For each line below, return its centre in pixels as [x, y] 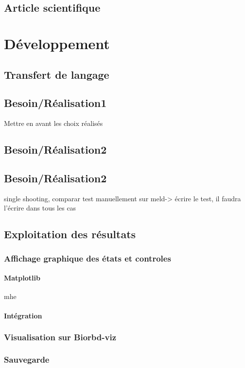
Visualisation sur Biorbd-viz [60, 337]
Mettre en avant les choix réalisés [53, 123]
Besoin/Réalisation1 [55, 103]
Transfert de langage [57, 74]
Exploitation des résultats [70, 234]
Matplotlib [22, 278]
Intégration [23, 315]
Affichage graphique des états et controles [87, 258]
